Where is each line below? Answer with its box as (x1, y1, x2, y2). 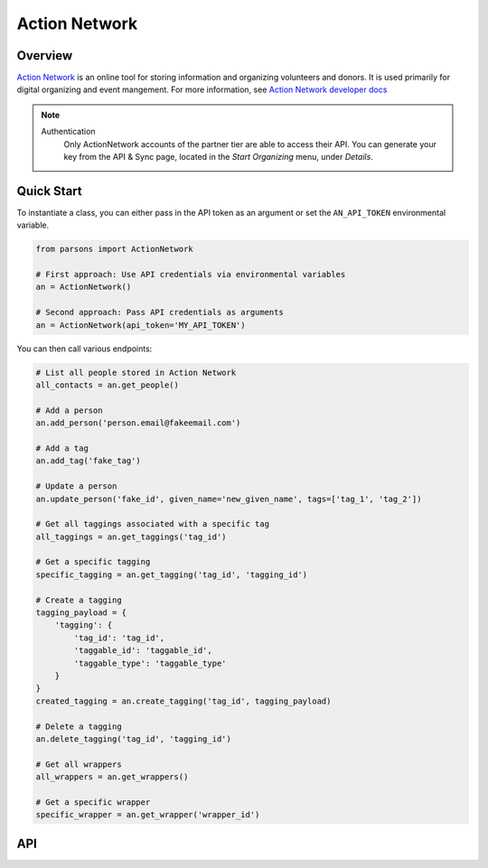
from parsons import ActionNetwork (35, 244, 193, 255)
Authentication (41, 126, 96, 137)
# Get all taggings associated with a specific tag (35, 519, 270, 529)
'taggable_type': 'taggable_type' (73, 658, 227, 668)
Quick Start (16, 183, 82, 199)
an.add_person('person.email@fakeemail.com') (35, 418, 241, 428)
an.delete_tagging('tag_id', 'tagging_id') (35, 733, 232, 744)
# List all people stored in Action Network (35, 367, 237, 378)
